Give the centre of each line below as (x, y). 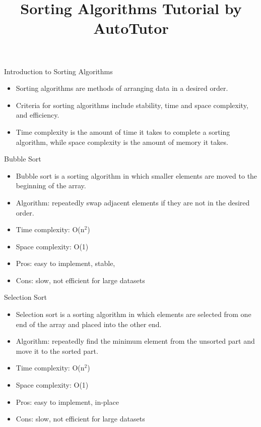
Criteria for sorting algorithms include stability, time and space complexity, (132, 105)
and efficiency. (38, 115)
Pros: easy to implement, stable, (66, 263)
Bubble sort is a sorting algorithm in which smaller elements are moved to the (137, 175)
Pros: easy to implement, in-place (67, 402)
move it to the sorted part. (57, 351)
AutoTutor (131, 28)
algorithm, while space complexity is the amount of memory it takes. (122, 142)
